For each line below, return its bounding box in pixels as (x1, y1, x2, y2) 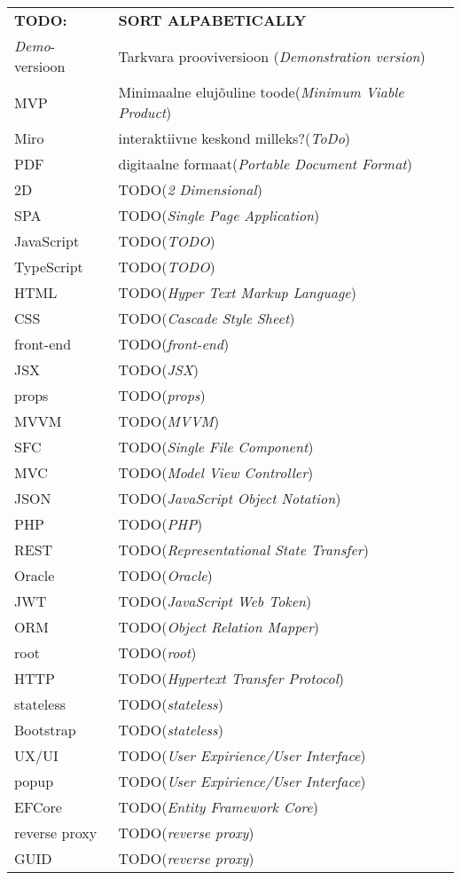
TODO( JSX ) (118, 359, 199, 380)
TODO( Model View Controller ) (118, 462, 314, 483)
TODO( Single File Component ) (118, 436, 314, 457)
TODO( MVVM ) (118, 411, 220, 431)
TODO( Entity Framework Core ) (118, 797, 318, 817)
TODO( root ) (118, 642, 197, 663)
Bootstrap (14, 719, 76, 740)
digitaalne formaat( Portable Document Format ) (118, 153, 412, 174)
